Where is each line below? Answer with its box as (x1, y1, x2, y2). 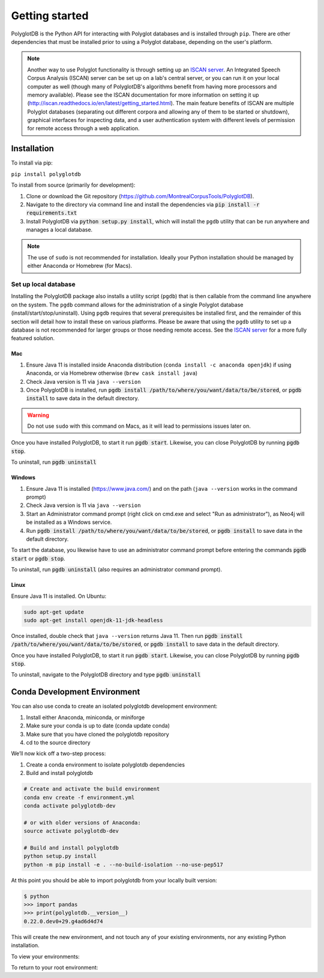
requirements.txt (26, 210, 77, 216)
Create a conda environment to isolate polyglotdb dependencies (26, 761, 185, 768)
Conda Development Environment (11, 687, 140, 697)
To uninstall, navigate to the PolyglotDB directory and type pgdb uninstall (11, 671, 201, 678)
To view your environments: (11, 953, 80, 960)
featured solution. (11, 335, 55, 342)
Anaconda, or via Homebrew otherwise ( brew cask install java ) (26, 369, 198, 377)
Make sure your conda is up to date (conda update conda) (26, 722, 170, 729)
